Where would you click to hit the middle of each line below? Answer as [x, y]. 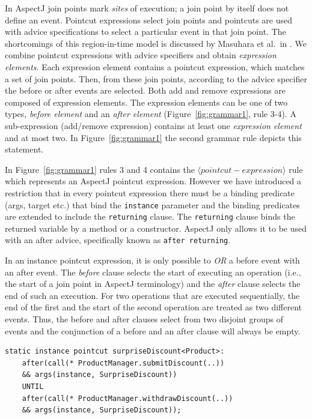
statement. [24, 149]
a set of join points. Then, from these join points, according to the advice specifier [156, 78]
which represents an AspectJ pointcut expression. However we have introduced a [153, 181]
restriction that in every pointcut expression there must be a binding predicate [150, 192]
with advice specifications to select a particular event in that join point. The [145, 32]
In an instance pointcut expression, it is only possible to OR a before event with [152, 260]
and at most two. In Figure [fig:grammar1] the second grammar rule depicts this [153, 137]
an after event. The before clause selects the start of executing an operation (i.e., [153, 272]
